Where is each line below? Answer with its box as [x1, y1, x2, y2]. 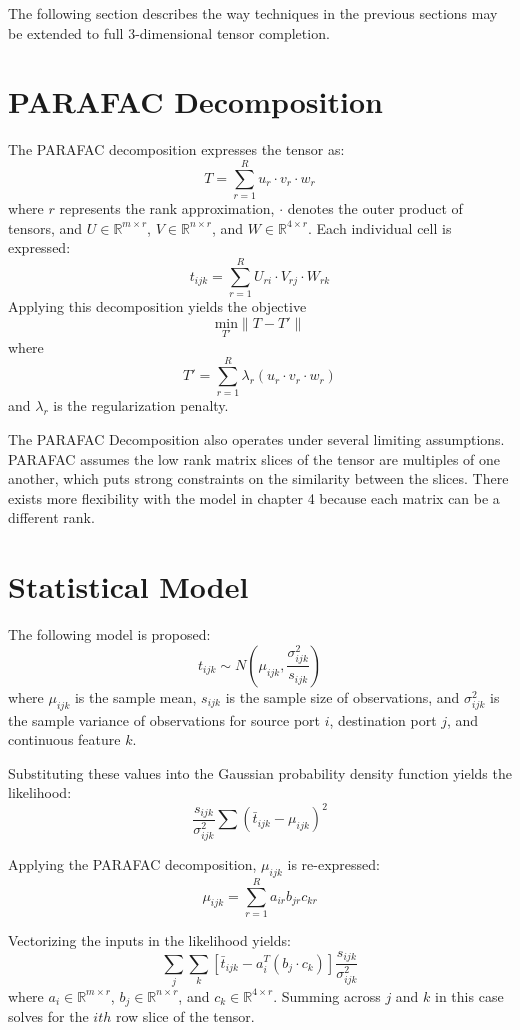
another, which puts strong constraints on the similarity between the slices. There [8, 468, 509, 489]
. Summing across [273, 985, 381, 1006]
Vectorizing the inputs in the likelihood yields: [8, 930, 291, 951]
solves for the [8, 1006, 89, 1027]
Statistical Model [8, 566, 249, 607]
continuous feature [8, 729, 121, 750]
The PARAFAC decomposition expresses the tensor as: [8, 139, 345, 160]
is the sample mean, [74, 686, 197, 707]
